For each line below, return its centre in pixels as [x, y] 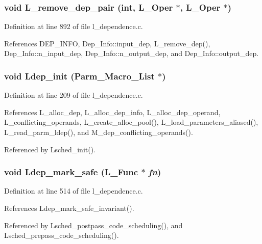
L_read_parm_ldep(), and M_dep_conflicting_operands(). [99, 132]
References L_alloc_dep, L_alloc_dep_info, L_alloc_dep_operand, [112, 112]
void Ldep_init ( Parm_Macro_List [79, 76]
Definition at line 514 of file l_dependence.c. [74, 191]
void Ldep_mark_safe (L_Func [71, 172]
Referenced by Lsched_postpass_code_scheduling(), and [93, 225]
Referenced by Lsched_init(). [50, 149]
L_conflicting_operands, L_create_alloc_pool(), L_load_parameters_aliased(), [131, 122]
